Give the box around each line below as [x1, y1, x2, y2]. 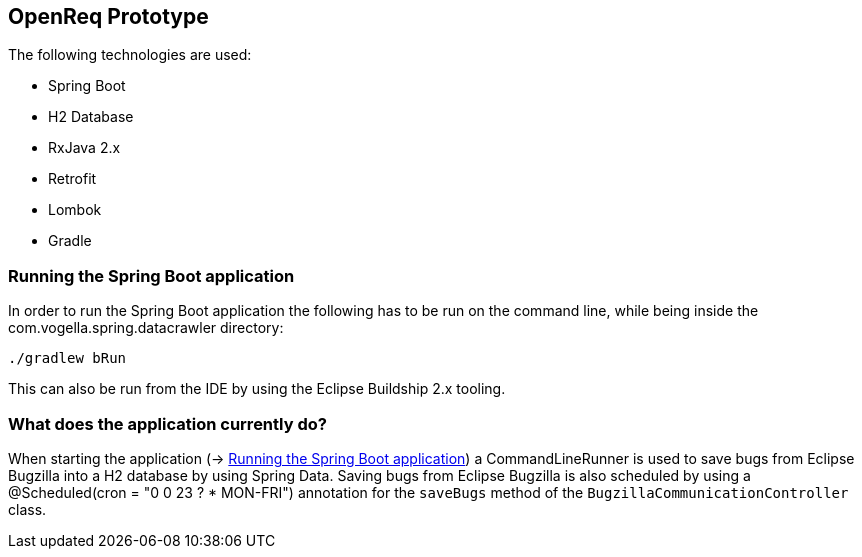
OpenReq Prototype [8, 4, 209, 29]
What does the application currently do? [8, 413, 327, 434]
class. [8, 500, 47, 518]
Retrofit [48, 170, 97, 188]
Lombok [48, 201, 102, 219]
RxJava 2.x [48, 139, 121, 157]
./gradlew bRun [8, 350, 127, 367]
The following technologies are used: [8, 46, 252, 64]
